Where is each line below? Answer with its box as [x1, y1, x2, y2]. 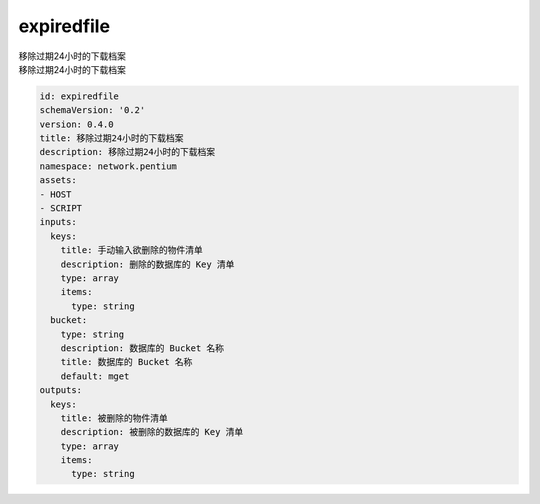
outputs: [39, 385, 83, 396]
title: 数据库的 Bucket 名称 [60, 356, 193, 368]
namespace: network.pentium [39, 160, 177, 172]
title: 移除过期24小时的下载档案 [39, 133, 184, 144]
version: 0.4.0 [39, 118, 114, 130]
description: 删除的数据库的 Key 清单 [60, 258, 235, 270]
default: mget [60, 370, 130, 382]
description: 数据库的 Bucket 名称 [60, 342, 225, 354]
